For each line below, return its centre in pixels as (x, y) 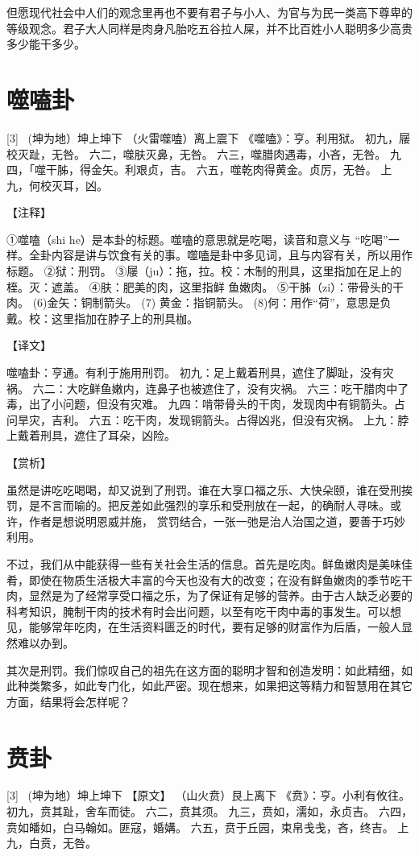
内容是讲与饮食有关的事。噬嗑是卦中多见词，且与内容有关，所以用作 (232, 255)
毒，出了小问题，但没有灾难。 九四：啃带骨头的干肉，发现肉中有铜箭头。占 (206, 404)
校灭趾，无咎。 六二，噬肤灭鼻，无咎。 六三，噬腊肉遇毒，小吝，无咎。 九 (204, 153)
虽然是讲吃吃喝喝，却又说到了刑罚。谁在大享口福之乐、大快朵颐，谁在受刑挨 (209, 489)
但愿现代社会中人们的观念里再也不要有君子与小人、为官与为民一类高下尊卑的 (209, 12)
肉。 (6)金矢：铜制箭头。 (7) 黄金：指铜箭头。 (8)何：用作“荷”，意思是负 (199, 302)
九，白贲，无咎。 (52, 843)
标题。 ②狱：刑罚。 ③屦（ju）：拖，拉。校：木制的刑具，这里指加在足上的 (204, 271)
